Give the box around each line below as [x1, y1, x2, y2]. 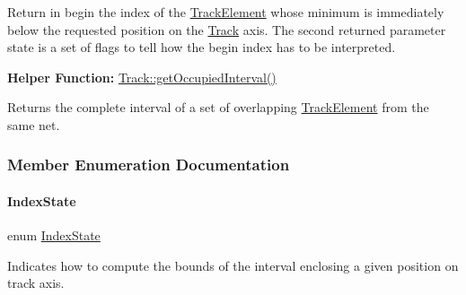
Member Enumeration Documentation [7, 153, 290, 176]
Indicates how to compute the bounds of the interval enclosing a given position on [7, 256, 459, 274]
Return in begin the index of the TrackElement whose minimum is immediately [7, 3, 444, 21]
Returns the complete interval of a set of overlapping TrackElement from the [7, 98, 429, 117]
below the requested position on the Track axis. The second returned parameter [7, 20, 446, 39]
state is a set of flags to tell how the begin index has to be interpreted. [7, 38, 396, 56]
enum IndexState [7, 226, 101, 245]
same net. [7, 115, 60, 134]
